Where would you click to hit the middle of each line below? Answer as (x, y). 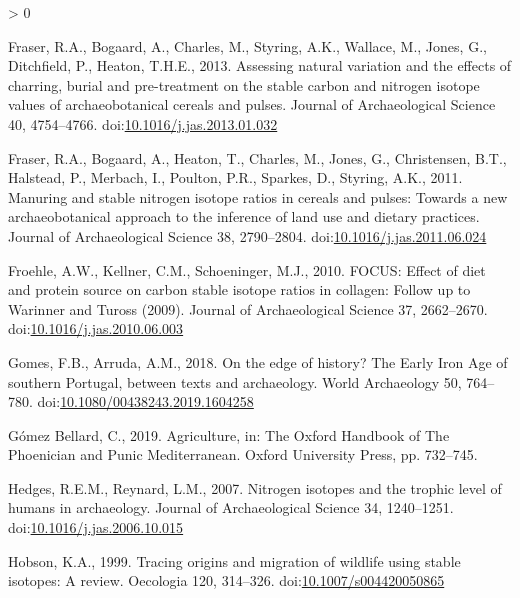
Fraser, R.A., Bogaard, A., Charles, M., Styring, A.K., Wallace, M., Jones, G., (247, 45)
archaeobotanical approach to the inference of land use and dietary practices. (244, 216)
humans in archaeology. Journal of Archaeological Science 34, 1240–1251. (231, 507)
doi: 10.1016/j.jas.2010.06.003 (96, 328)
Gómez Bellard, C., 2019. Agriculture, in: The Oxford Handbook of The (229, 434)
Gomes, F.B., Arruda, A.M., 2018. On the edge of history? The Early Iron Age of (258, 361)
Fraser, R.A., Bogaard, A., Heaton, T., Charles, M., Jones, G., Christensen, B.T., (257, 157)
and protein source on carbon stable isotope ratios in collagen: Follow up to (239, 289)
